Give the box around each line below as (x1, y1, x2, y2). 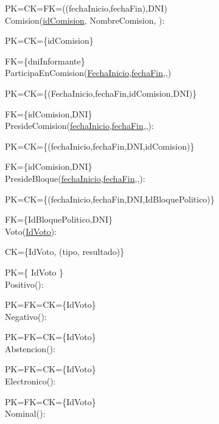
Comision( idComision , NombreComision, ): (5, 13, 165, 26)
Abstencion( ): (5, 342, 55, 355)
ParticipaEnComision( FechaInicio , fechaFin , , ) (5, 66, 172, 79)
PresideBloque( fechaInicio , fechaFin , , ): (5, 172, 145, 184)
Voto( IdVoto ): (5, 224, 57, 237)
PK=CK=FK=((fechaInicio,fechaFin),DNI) (5, 2, 167, 14)
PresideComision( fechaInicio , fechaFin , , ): (5, 119, 154, 132)
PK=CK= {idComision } (5, 34, 94, 47)
